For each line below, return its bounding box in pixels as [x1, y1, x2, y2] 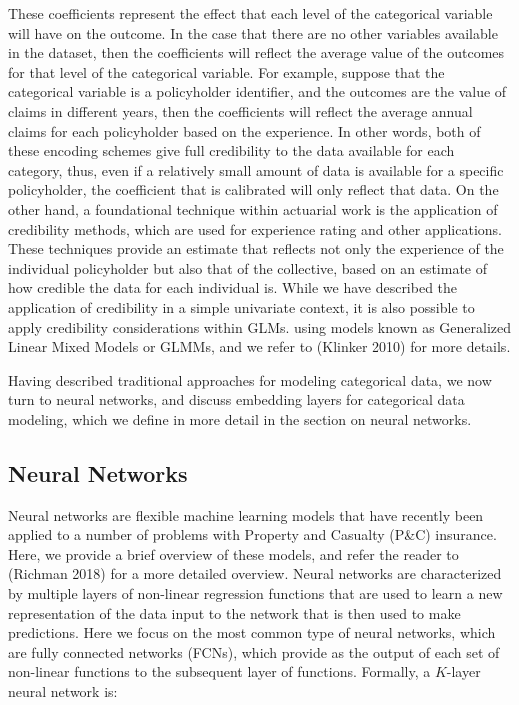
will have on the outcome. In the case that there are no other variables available [8, 22, 498, 43]
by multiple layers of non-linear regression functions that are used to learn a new [8, 583, 503, 604]
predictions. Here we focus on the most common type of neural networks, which [8, 622, 496, 643]
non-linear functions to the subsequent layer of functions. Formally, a [8, 661, 431, 682]
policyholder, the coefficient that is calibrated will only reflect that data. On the [8, 179, 499, 200]
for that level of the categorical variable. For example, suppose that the [8, 61, 445, 82]
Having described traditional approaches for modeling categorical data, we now [8, 369, 492, 390]
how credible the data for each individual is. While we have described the [8, 277, 458, 298]
